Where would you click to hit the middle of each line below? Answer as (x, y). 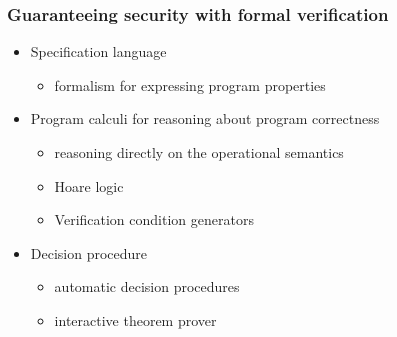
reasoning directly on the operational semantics (199, 152)
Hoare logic (89, 185)
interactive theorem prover (135, 319)
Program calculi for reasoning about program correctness (205, 118)
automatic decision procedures (147, 286)
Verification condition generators (154, 219)
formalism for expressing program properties (190, 84)
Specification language (98, 51)
